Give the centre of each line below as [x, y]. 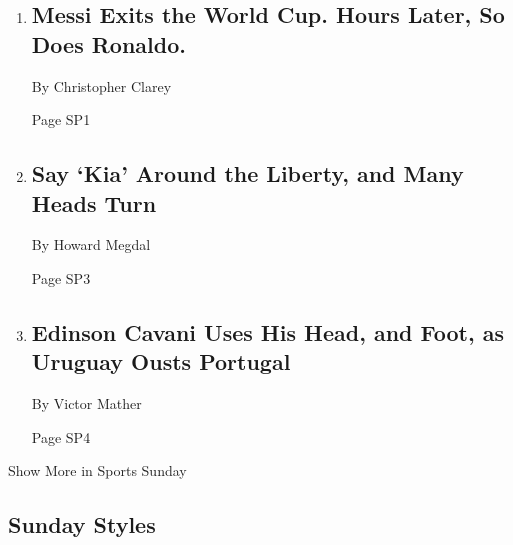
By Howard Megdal [91, 244]
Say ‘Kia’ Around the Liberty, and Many [247, 173]
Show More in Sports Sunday [97, 470]
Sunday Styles [82, 524]
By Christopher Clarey [101, 85]
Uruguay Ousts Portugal [161, 361]
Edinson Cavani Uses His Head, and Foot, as [267, 331]
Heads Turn [94, 202]
